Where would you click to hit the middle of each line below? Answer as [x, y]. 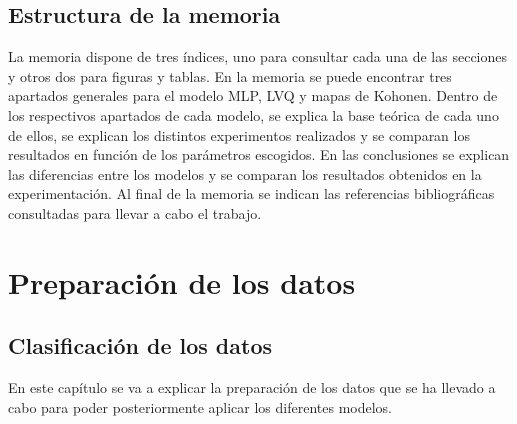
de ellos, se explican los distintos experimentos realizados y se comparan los [239, 134]
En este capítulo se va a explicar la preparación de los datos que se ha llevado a [252, 387]
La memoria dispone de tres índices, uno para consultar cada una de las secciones [258, 56]
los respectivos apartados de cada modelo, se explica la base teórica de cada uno [253, 114]
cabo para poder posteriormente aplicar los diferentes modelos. [200, 406]
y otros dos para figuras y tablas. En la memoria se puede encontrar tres [230, 75]
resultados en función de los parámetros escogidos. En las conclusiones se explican [259, 154]
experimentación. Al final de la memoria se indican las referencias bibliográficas [251, 193]
